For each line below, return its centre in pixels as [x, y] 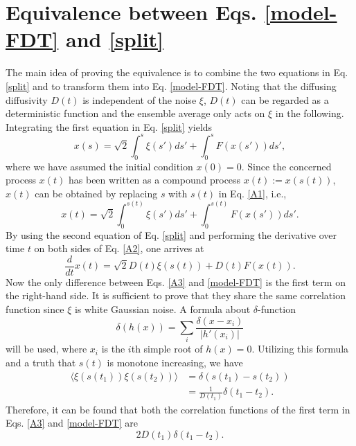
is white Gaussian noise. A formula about [162, 309]
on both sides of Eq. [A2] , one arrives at [119, 248]
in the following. [310, 113]
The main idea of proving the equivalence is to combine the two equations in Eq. [177, 72]
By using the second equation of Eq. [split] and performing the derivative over [171, 234]
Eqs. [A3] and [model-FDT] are [72, 423]
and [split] [115, 39]
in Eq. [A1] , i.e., [252, 193]
